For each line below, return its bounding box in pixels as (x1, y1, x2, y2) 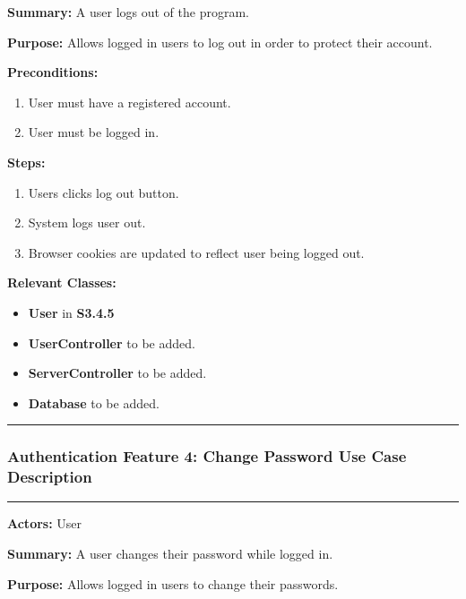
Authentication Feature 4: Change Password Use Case (7, 445, 407, 467)
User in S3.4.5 (28, 303, 115, 321)
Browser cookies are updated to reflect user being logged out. (28, 243, 365, 261)
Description (7, 466, 92, 488)
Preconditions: (7, 63, 99, 81)
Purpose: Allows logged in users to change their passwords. (7, 574, 339, 593)
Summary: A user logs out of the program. (7, 3, 249, 21)
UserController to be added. (28, 333, 195, 352)
